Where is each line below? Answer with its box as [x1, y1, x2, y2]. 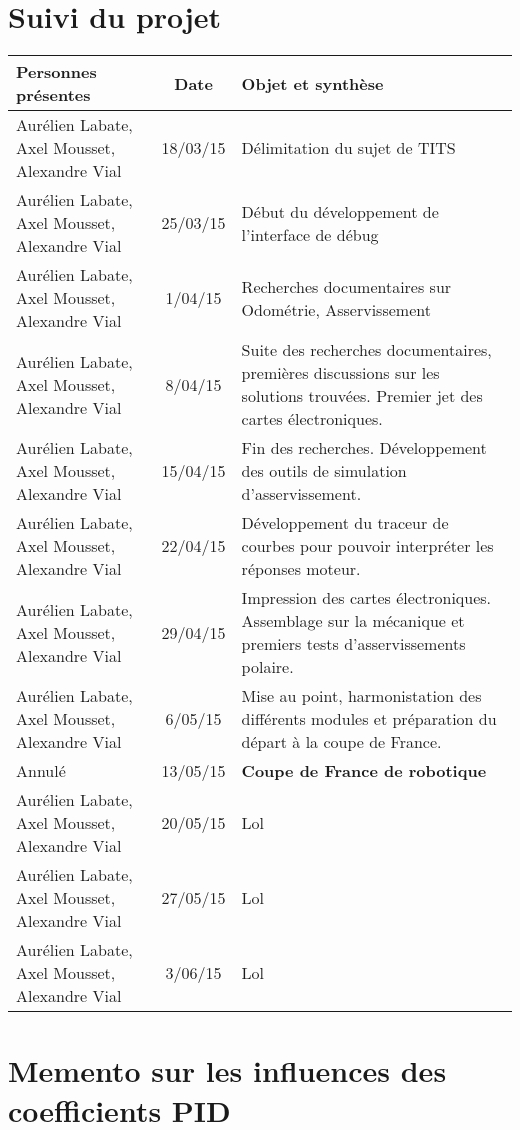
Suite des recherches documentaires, [241, 338, 492, 362]
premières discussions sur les [241, 361, 440, 385]
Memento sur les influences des [8, 1050, 447, 1091]
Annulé [16, 759, 66, 783]
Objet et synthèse [241, 71, 384, 95]
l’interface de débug [241, 222, 379, 246]
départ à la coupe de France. [241, 730, 442, 754]
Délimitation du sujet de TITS [241, 136, 456, 160]
